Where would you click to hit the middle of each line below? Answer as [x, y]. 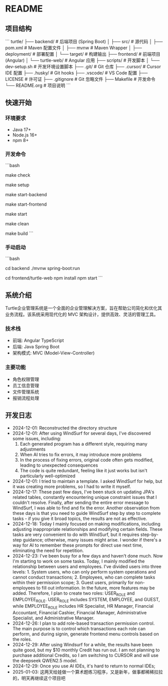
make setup [17, 185]
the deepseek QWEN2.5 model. [45, 660]
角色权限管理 [26, 379]
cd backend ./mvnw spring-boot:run [43, 268]
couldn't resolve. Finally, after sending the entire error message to [80, 502]
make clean [17, 223]
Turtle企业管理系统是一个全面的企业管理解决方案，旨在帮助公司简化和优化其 [83, 308]
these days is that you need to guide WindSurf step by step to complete [87, 513]
